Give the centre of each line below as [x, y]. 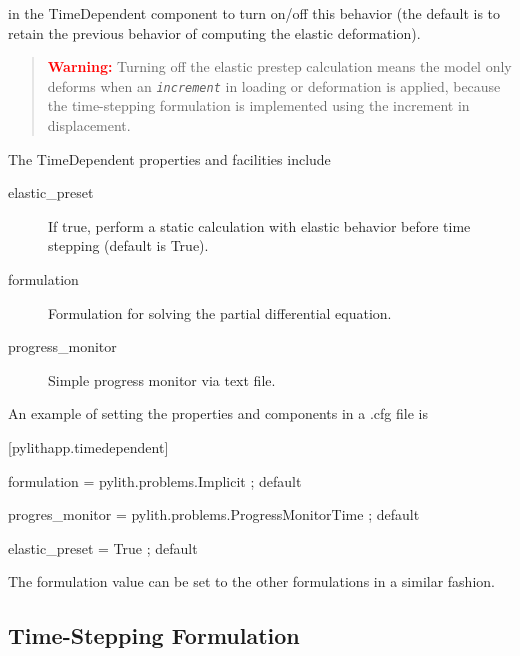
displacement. [89, 125]
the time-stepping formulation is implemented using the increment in [258, 105]
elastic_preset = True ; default [103, 547]
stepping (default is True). [128, 245]
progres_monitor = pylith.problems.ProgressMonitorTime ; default [214, 514]
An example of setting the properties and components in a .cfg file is [218, 413]
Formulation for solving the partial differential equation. [220, 312]
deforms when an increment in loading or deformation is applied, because [274, 85]
